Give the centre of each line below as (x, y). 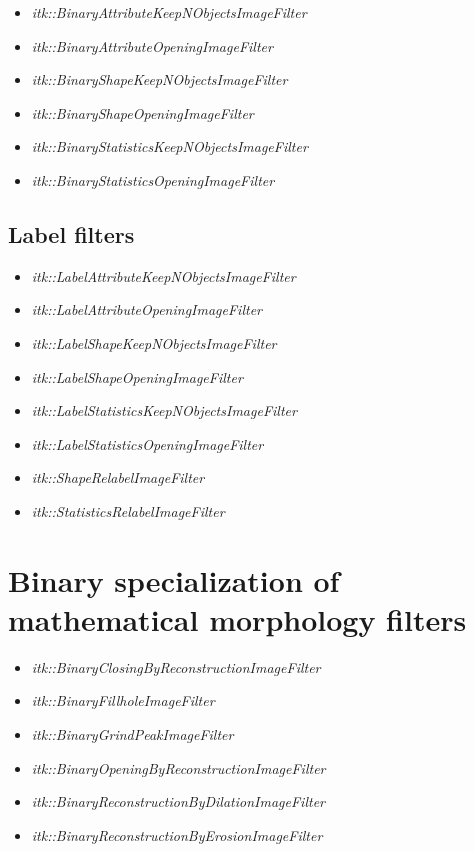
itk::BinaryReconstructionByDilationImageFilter (178, 801)
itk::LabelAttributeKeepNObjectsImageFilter (163, 275)
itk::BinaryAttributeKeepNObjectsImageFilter (169, 12)
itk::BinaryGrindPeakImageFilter (132, 734)
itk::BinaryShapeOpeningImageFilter (142, 112)
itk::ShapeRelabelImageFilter (118, 477)
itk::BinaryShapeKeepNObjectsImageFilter (159, 79)
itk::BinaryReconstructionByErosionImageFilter (177, 834)
